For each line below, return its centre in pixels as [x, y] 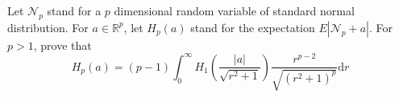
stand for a [74, 10]
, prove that [62, 45]
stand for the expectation [253, 27]
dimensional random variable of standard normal [234, 10]
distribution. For [48, 27]
